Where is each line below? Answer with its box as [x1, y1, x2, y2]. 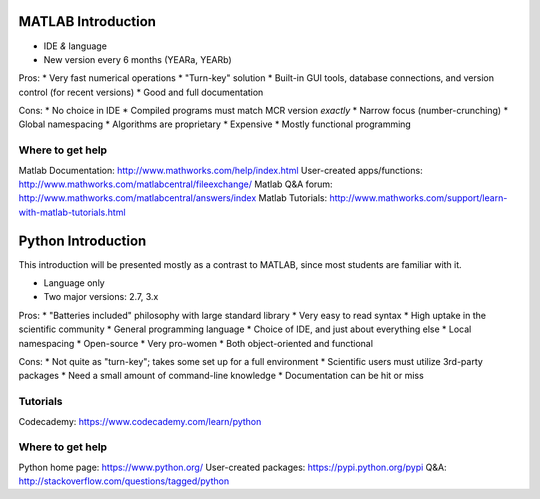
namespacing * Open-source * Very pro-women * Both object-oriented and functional [18, 337, 374, 349]
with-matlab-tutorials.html [18, 206, 126, 218]
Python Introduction [18, 232, 147, 249]
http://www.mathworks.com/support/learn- [329, 192, 508, 204]
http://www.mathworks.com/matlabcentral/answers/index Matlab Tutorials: [18, 192, 328, 204]
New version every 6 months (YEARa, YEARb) [43, 53, 232, 65]
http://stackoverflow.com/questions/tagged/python [18, 475, 230, 487]
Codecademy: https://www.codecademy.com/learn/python [18, 415, 262, 427]
